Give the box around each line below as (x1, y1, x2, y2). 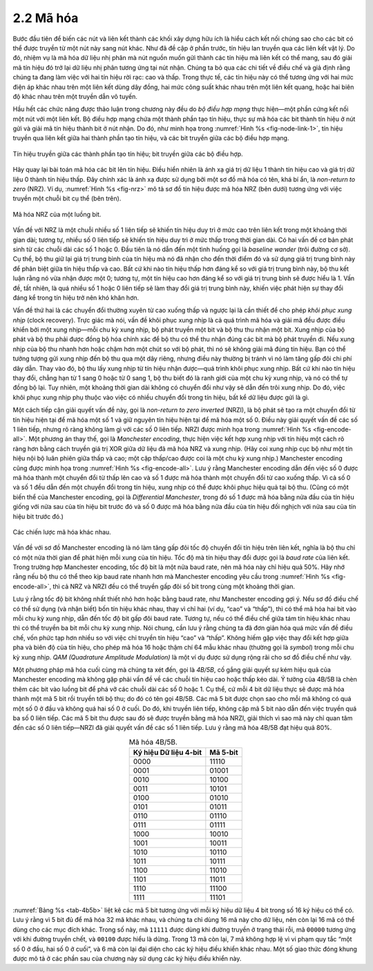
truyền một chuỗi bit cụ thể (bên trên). (12, 194, 122, 203)
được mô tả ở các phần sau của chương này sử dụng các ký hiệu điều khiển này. (12, 954, 242, 963)
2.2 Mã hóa (12, 10, 79, 26)
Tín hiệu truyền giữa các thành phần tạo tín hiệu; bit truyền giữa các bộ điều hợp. (12, 149, 243, 158)
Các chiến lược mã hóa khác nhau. (12, 528, 112, 536)
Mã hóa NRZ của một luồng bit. (12, 210, 102, 218)
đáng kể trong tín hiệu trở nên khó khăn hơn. (12, 294, 140, 302)
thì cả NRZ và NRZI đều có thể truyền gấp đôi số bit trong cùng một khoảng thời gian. (52, 582, 296, 590)
